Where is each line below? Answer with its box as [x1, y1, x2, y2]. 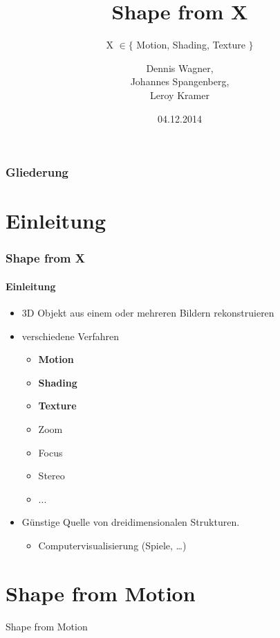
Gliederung [6, 163, 68, 181]
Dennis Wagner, [146, 60, 214, 75]
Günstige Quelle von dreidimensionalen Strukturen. [21, 515, 240, 529]
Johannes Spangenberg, [130, 74, 230, 89]
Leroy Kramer [150, 87, 209, 102]
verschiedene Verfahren [21, 328, 119, 343]
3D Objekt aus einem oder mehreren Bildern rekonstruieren [21, 305, 274, 320]
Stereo [38, 468, 65, 483]
